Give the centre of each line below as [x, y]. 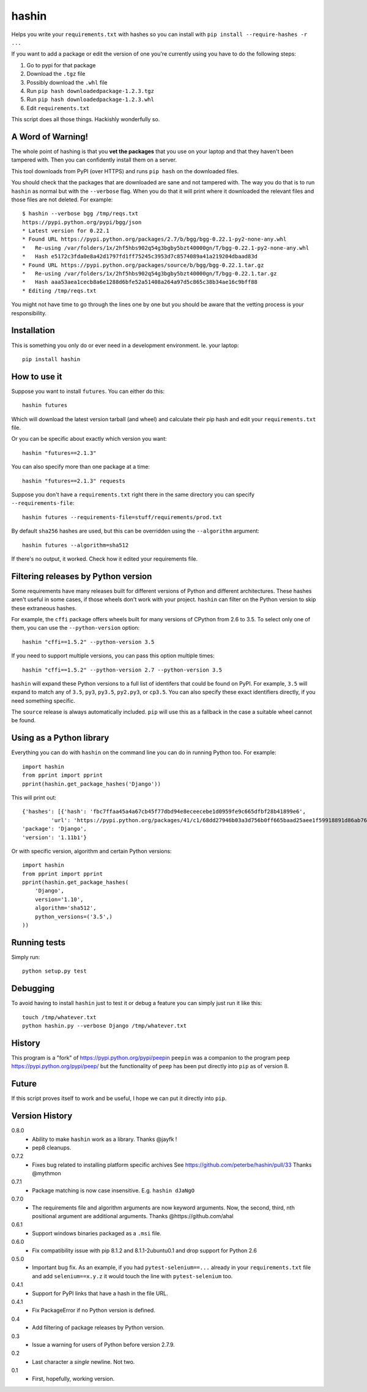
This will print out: [34, 797]
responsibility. [29, 313]
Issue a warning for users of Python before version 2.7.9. [104, 1344]
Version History [42, 1116]
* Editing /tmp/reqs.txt [59, 290]
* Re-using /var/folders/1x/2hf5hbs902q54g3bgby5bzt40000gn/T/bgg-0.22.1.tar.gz [150, 274]
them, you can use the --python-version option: [76, 628]
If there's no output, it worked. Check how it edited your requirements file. [105, 559]
